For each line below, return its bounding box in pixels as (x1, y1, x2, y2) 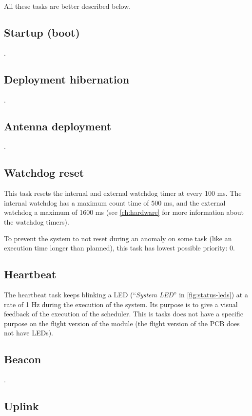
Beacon (4, 352, 41, 367)
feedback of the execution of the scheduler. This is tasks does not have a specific (4, 309, 243, 319)
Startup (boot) (4, 24, 80, 40)
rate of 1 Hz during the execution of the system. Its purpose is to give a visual (4, 299, 238, 309)
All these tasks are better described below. (4, 1, 131, 11)
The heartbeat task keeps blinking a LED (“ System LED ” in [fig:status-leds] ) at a (4, 289, 248, 299)
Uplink (4, 398, 39, 414)
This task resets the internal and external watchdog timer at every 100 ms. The (4, 188, 242, 198)
